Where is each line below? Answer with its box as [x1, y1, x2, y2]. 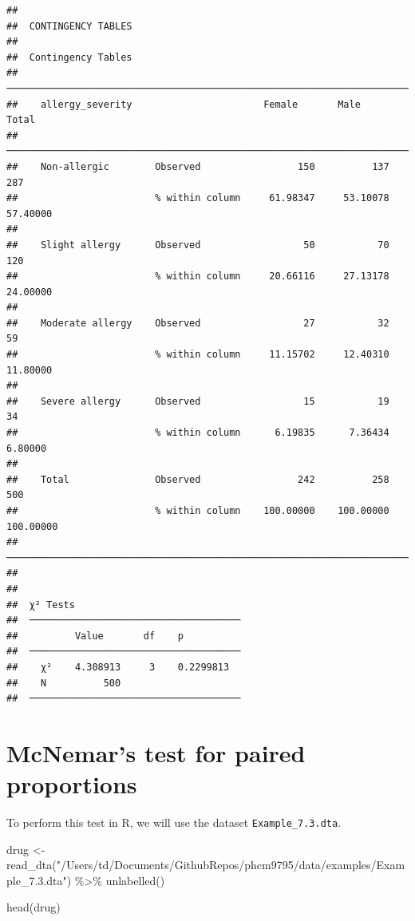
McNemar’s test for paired [6, 736, 306, 769]
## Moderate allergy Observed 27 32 [6, 317, 389, 329]
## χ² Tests [6, 599, 75, 611]
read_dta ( [6, 856, 57, 873]
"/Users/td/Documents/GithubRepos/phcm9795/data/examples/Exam [56, 856, 405, 873]
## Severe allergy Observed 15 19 [6, 395, 389, 407]
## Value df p [6, 630, 184, 642]
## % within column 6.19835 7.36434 [6, 427, 389, 439]
